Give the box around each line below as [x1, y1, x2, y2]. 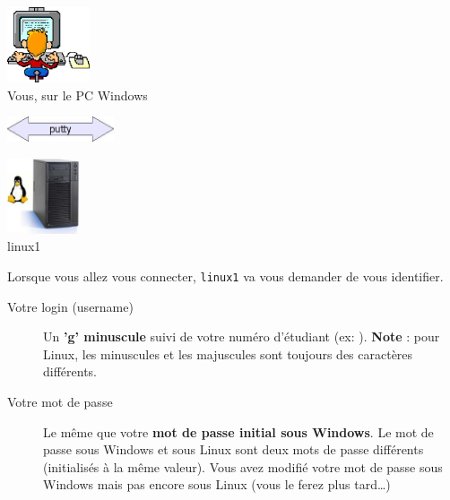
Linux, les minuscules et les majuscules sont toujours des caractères [43, 344, 413, 363]
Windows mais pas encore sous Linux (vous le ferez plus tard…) [43, 475, 391, 494]
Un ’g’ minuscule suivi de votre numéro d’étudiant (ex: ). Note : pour [43, 327, 440, 346]
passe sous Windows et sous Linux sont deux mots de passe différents [43, 440, 424, 459]
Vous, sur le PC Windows [7, 85, 148, 104]
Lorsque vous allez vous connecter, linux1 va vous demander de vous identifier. [7, 266, 444, 285]
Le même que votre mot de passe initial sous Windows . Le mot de [43, 422, 434, 441]
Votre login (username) [7, 297, 134, 315]
